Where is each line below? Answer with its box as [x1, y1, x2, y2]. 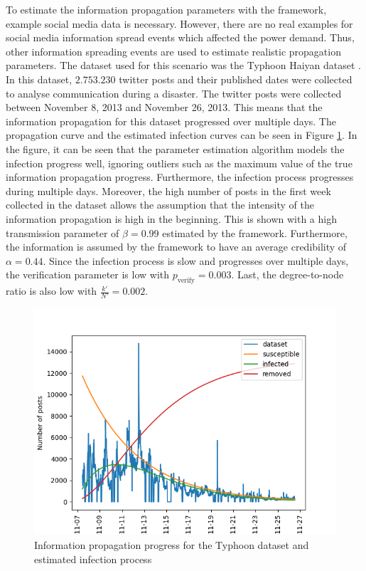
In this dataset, [6, 71, 72, 86]
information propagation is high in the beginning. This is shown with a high [6, 211, 337, 226]
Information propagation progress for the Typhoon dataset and [34, 537, 309, 552]
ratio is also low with [6, 283, 97, 298]
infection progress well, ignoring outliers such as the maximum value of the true [6, 155, 352, 170]
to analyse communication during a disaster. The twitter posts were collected [6, 85, 342, 100]
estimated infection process [34, 551, 152, 566]
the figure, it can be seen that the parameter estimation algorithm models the [6, 141, 345, 156]
